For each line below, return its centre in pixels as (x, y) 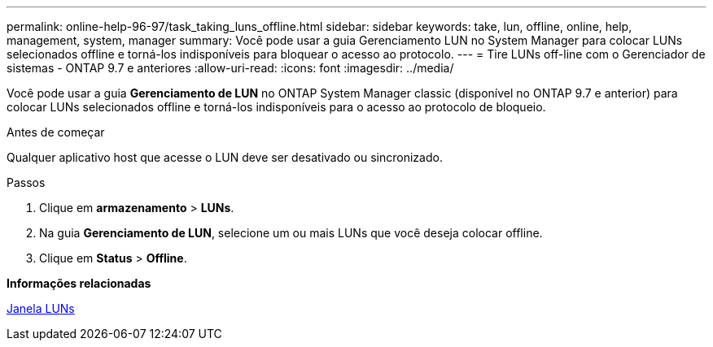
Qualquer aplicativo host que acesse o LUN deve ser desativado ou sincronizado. (225, 157)
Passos (26, 182)
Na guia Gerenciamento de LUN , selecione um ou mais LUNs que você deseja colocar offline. (291, 233)
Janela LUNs (41, 308)
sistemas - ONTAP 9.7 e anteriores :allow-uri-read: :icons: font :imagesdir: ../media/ (230, 68)
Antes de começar (56, 132)
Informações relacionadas (79, 283)
